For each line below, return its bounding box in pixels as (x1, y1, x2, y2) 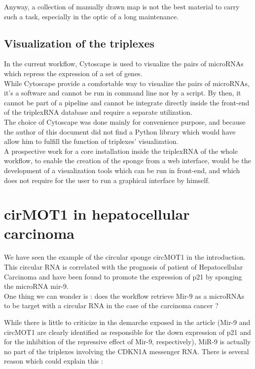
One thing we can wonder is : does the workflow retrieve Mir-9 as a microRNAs (4, 290, 245, 301)
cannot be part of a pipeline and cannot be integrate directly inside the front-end (4, 97, 250, 107)
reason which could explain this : (4, 356, 103, 366)
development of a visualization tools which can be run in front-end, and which (4, 165, 240, 175)
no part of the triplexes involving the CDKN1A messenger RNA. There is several (4, 346, 249, 356)
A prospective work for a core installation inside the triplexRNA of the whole (4, 145, 238, 156)
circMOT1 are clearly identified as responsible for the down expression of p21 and (4, 326, 251, 337)
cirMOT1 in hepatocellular (4, 204, 190, 224)
